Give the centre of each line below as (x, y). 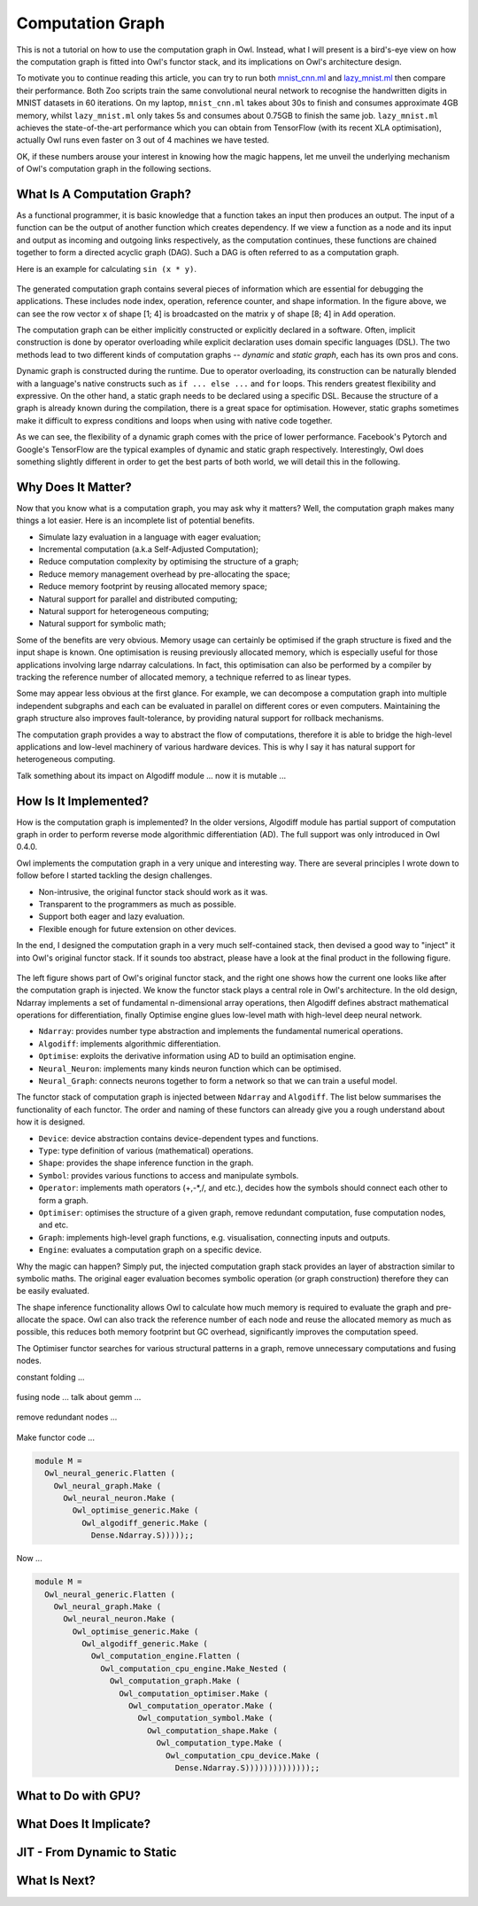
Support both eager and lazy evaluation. (112, 916)
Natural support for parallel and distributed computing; (138, 599)
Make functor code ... (55, 1437)
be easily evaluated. (53, 1291)
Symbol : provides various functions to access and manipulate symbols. (169, 1175)
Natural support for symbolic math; (102, 624)
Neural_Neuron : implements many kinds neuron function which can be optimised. (190, 1069)
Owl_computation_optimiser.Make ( (194, 1693)
